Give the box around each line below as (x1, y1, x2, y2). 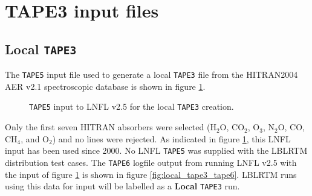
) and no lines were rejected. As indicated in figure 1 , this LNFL (52, 132, 291, 145)
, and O (21, 132, 49, 145)
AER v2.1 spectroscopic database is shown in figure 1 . (5, 80, 206, 92)
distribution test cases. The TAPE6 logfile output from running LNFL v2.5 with (5, 156, 297, 168)
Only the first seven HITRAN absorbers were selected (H (5, 121, 216, 133)
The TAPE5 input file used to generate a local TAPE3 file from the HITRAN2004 (5, 68, 298, 81)
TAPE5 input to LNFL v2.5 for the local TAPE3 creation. (29, 100, 234, 113)
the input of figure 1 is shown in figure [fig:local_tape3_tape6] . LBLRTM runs (5, 168, 297, 180)
